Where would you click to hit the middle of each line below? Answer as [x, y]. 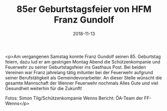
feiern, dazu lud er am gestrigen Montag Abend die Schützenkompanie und [83, 61]
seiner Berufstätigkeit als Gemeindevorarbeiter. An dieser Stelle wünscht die [84, 77]
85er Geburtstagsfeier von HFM [84, 9]
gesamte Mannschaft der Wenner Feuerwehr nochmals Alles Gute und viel [82, 83]
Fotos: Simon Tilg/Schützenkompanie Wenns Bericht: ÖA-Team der [74, 98]
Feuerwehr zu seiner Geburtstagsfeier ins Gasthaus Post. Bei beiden [76, 67]
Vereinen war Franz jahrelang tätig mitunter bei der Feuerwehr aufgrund [79, 72]
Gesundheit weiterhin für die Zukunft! [44, 88]
